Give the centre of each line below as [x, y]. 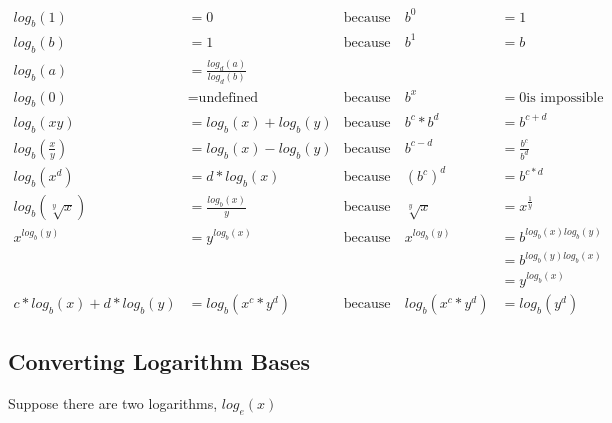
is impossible [565, 97]
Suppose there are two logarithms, [113, 403]
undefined [228, 97]
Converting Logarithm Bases [159, 361]
